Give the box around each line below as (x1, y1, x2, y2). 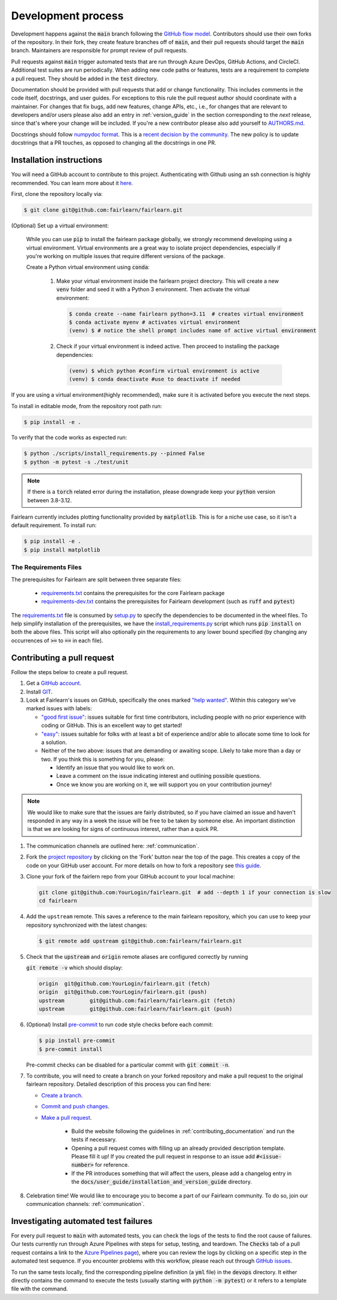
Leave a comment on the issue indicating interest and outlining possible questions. (56, 772, 261, 780)
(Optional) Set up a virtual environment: (11, 222, 109, 229)
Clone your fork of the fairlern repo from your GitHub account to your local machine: (26, 872, 235, 880)
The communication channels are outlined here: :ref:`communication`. (26, 842, 200, 850)
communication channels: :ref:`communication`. (26, 1201, 145, 1208)
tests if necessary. (71, 1136, 117, 1143)
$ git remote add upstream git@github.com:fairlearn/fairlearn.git (39, 938, 243, 944)
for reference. (94, 1161, 129, 1169)
